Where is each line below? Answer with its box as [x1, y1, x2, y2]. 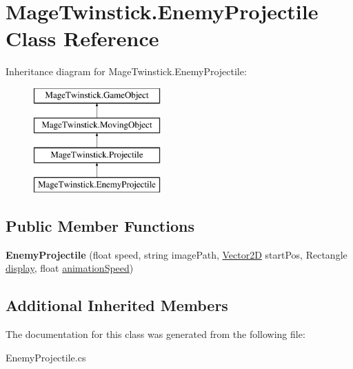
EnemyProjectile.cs [6, 350, 86, 364]
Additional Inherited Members [6, 295, 228, 316]
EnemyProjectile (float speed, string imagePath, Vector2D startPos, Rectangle [6, 247, 347, 261]
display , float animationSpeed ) [6, 261, 134, 275]
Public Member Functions [6, 215, 194, 237]
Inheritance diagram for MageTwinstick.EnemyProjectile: [6, 64, 247, 79]
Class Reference [6, 24, 159, 52]
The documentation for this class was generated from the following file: [6, 327, 305, 341]
